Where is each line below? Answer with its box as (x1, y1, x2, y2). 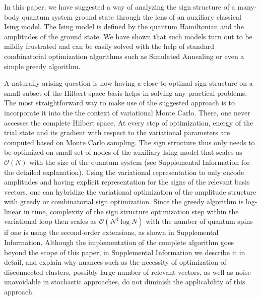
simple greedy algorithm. (4, 61, 81, 71)
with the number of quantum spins (146, 216, 253, 226)
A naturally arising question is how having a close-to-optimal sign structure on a (4, 78, 253, 88)
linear (4, 206, 22, 216)
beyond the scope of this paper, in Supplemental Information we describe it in (4, 247, 245, 257)
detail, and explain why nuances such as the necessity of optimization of (4, 257, 226, 267)
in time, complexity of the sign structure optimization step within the (23, 206, 239, 216)
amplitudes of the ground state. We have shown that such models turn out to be (4, 31, 252, 41)
